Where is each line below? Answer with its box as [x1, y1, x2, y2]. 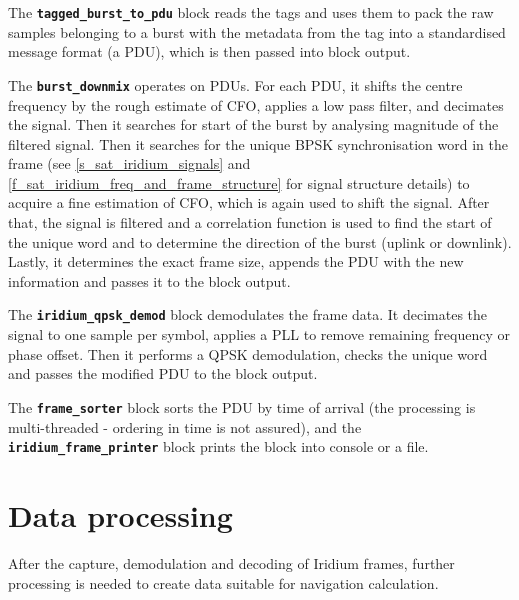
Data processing [8, 494, 233, 535]
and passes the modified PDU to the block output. [8, 363, 318, 384]
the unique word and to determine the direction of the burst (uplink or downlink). [8, 231, 512, 252]
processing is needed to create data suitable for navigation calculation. [8, 572, 439, 593]
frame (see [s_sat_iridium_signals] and [8, 153, 251, 174]
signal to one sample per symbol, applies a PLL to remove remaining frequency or [8, 324, 510, 345]
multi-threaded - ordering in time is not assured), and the [8, 416, 362, 437]
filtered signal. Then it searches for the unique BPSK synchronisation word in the [8, 133, 508, 154]
